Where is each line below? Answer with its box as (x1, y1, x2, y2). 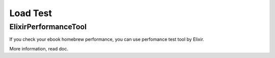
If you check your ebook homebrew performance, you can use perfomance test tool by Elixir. (9, 36, 205, 42)
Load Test (9, 8, 52, 19)
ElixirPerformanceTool (9, 22, 87, 31)
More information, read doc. (9, 45, 68, 51)
